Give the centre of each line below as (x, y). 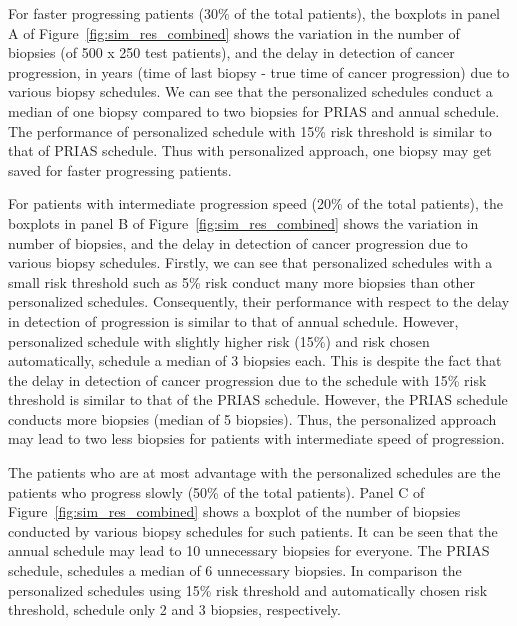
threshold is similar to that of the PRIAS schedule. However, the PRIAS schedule (258, 399)
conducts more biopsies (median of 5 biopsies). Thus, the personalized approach (252, 418)
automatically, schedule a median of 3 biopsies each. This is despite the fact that (255, 360)
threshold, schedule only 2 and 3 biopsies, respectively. (174, 609)
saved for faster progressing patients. (120, 169)
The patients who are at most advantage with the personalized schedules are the (254, 472)
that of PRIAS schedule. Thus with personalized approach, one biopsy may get (250, 150)
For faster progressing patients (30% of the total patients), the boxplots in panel (254, 13)
